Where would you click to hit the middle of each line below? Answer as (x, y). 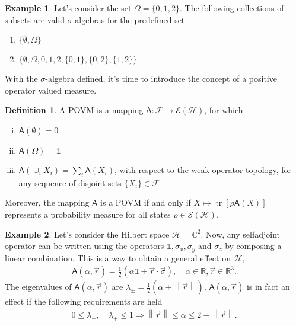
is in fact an (268, 287)
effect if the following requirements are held (84, 301)
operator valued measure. (51, 90)
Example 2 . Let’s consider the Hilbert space (87, 234)
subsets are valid (35, 19)
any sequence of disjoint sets (70, 182)
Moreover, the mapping (47, 202)
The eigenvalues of (38, 287)
